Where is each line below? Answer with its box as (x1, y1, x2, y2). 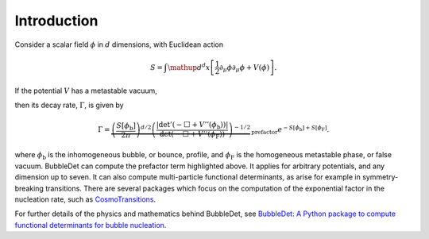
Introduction (14, 12, 99, 29)
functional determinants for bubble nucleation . (14, 220, 167, 229)
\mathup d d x (167, 61, 211, 71)
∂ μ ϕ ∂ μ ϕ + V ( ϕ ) (219, 63, 270, 74)
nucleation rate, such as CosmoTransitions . (14, 195, 157, 204)
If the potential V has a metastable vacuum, (14, 86, 158, 95)
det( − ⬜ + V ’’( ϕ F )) (159, 129, 226, 141)
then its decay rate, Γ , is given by (14, 100, 124, 110)
